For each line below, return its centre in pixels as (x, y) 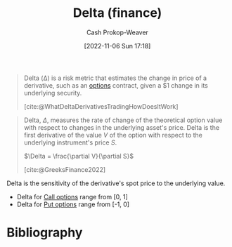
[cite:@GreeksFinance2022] (65, 169)
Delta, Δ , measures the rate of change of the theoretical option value (123, 120)
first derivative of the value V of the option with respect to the (113, 135)
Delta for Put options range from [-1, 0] (73, 204)
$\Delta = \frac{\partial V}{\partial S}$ (79, 156)
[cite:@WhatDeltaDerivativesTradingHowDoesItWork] (101, 106)
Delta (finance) (117, 13)
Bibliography (45, 233)
